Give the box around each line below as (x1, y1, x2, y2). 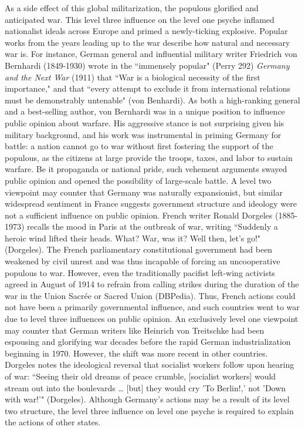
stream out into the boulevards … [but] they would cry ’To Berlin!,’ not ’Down (5, 381, 286, 394)
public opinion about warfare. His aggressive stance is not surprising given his (5, 116, 284, 129)
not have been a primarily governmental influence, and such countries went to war (5, 301, 300, 313)
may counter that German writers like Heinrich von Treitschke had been (5, 324, 265, 336)
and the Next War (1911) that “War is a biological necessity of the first (5, 70, 260, 83)
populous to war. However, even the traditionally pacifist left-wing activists (5, 266, 275, 278)
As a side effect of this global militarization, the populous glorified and (5, 2, 259, 14)
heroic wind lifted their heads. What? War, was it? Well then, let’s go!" (5, 231, 261, 244)
